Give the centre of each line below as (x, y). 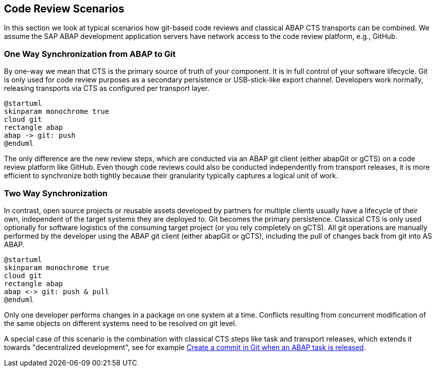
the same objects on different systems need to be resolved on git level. (120, 323)
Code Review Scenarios (64, 9)
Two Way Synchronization (56, 193)
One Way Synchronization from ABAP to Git (90, 54)
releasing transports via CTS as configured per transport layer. (107, 88)
